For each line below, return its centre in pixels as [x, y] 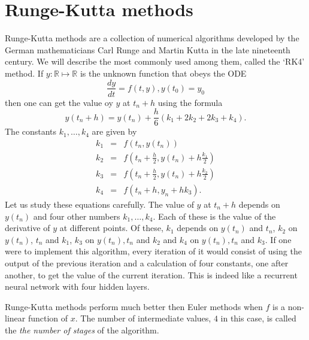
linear [15, 318]
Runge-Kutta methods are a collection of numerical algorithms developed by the [152, 38]
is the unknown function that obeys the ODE [163, 73]
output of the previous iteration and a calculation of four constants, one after [147, 262]
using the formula [190, 102]
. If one [278, 239]
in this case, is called [258, 318]
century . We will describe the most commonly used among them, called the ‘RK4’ [155, 61]
